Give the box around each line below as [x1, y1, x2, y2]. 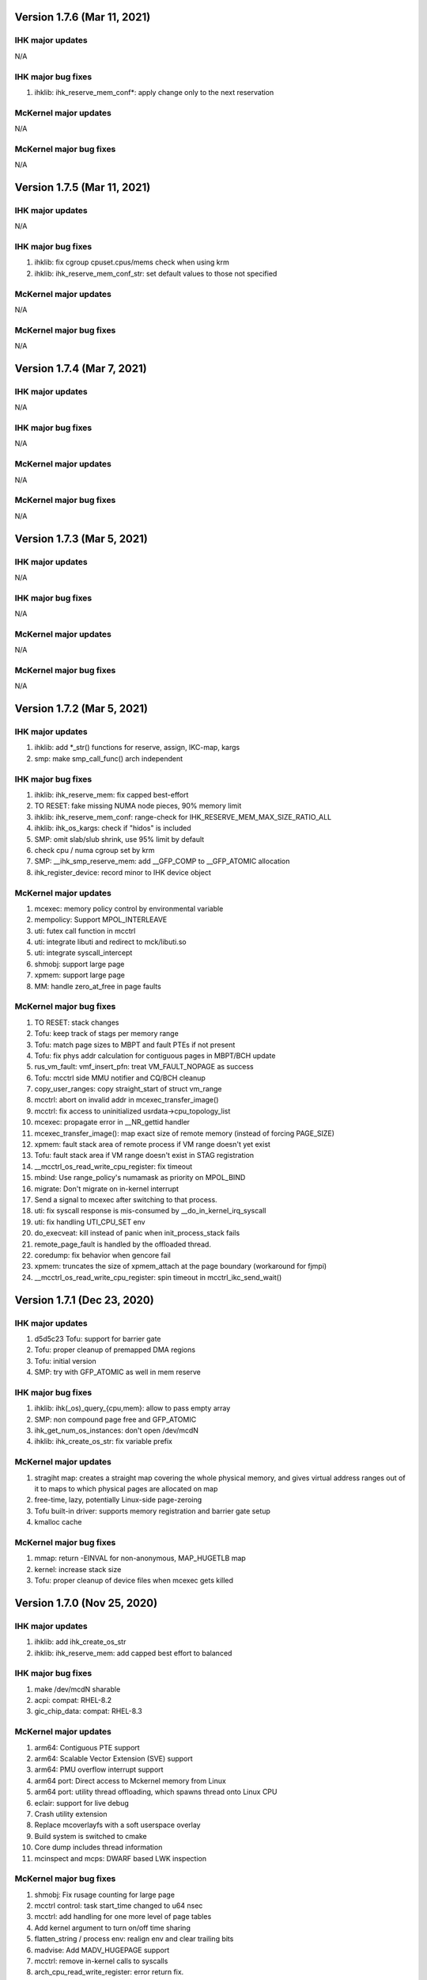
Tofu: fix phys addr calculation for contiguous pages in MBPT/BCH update [34, 1050, 276, 1060]
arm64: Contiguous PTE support [34, 1742, 140, 1752]
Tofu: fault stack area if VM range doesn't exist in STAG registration [34, 1151, 255, 1160]
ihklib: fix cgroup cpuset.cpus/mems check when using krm [34, 257, 229, 267]
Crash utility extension [34, 1809, 108, 1818]
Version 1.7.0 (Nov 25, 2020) [14, 1596, 158, 1609]
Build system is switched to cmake [34, 1831, 147, 1841]
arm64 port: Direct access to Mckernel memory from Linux [34, 1776, 227, 1785]
